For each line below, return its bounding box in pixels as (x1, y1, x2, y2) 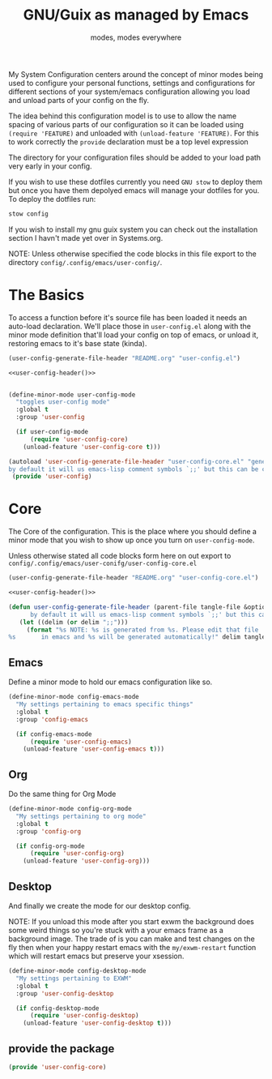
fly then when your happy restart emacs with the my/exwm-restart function (8, 943, 257, 952)
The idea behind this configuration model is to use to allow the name (8, 111, 237, 121)
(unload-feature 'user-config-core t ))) (23, 443, 161, 451)
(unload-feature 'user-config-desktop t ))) (23, 1019, 172, 1027)
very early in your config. (8, 161, 92, 171)
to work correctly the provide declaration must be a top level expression (8, 136, 249, 147)
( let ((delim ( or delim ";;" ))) (19, 618, 129, 626)
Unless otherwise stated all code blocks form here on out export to (8, 551, 232, 561)
